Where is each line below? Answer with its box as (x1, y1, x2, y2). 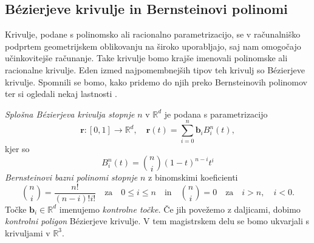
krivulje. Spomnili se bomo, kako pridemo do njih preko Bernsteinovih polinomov (5, 75, 307, 88)
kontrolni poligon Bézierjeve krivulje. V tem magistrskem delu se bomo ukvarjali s (5, 215, 310, 227)
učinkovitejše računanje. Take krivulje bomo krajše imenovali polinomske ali (5, 52, 288, 64)
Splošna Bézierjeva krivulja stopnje (5, 107, 135, 120)
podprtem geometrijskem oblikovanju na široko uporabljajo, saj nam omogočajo (5, 39, 301, 52)
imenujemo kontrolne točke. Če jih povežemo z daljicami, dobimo (59, 202, 301, 215)
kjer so (5, 142, 30, 155)
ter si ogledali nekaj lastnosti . (5, 87, 118, 100)
